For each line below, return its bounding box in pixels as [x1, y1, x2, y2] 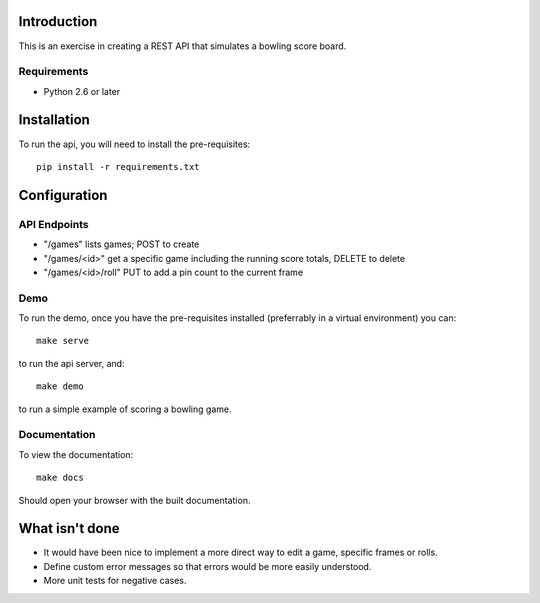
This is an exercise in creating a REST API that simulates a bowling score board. [18, 40, 347, 52]
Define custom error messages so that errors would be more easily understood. [43, 560, 372, 572]
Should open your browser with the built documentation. [18, 494, 251, 506]
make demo [36, 381, 84, 392]
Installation [18, 111, 90, 129]
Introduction [18, 13, 98, 30]
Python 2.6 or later [43, 85, 121, 97]
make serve [36, 335, 90, 347]
